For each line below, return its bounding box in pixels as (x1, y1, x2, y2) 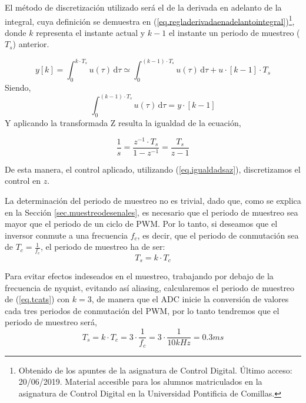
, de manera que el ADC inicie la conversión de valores (91, 293, 289, 305)
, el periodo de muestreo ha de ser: (40, 240, 165, 253)
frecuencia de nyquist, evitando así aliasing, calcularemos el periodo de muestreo (5, 281, 295, 293)
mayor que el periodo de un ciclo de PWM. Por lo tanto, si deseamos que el (5, 217, 278, 230)
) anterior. (12, 38, 49, 50)
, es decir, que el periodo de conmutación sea (137, 229, 299, 241)
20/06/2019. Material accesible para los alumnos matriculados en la (18, 375, 262, 388)
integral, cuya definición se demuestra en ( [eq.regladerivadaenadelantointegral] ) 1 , (5, 13, 295, 27)
